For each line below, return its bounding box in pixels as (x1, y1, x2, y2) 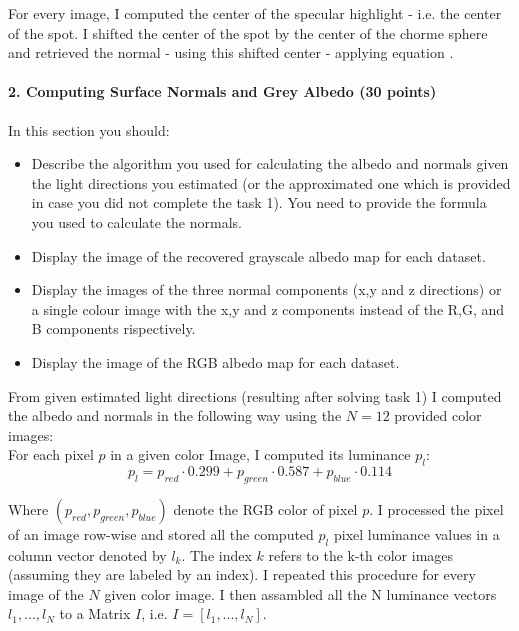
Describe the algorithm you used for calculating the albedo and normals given (31, 153, 509, 174)
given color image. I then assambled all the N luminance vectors (104, 583, 497, 604)
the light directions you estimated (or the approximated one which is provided (31, 172, 511, 193)
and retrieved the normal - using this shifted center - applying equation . (8, 42, 454, 63)
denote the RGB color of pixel (173, 498, 358, 519)
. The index (181, 544, 252, 565)
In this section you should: (8, 119, 170, 140)
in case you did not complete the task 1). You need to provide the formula (31, 192, 487, 213)
